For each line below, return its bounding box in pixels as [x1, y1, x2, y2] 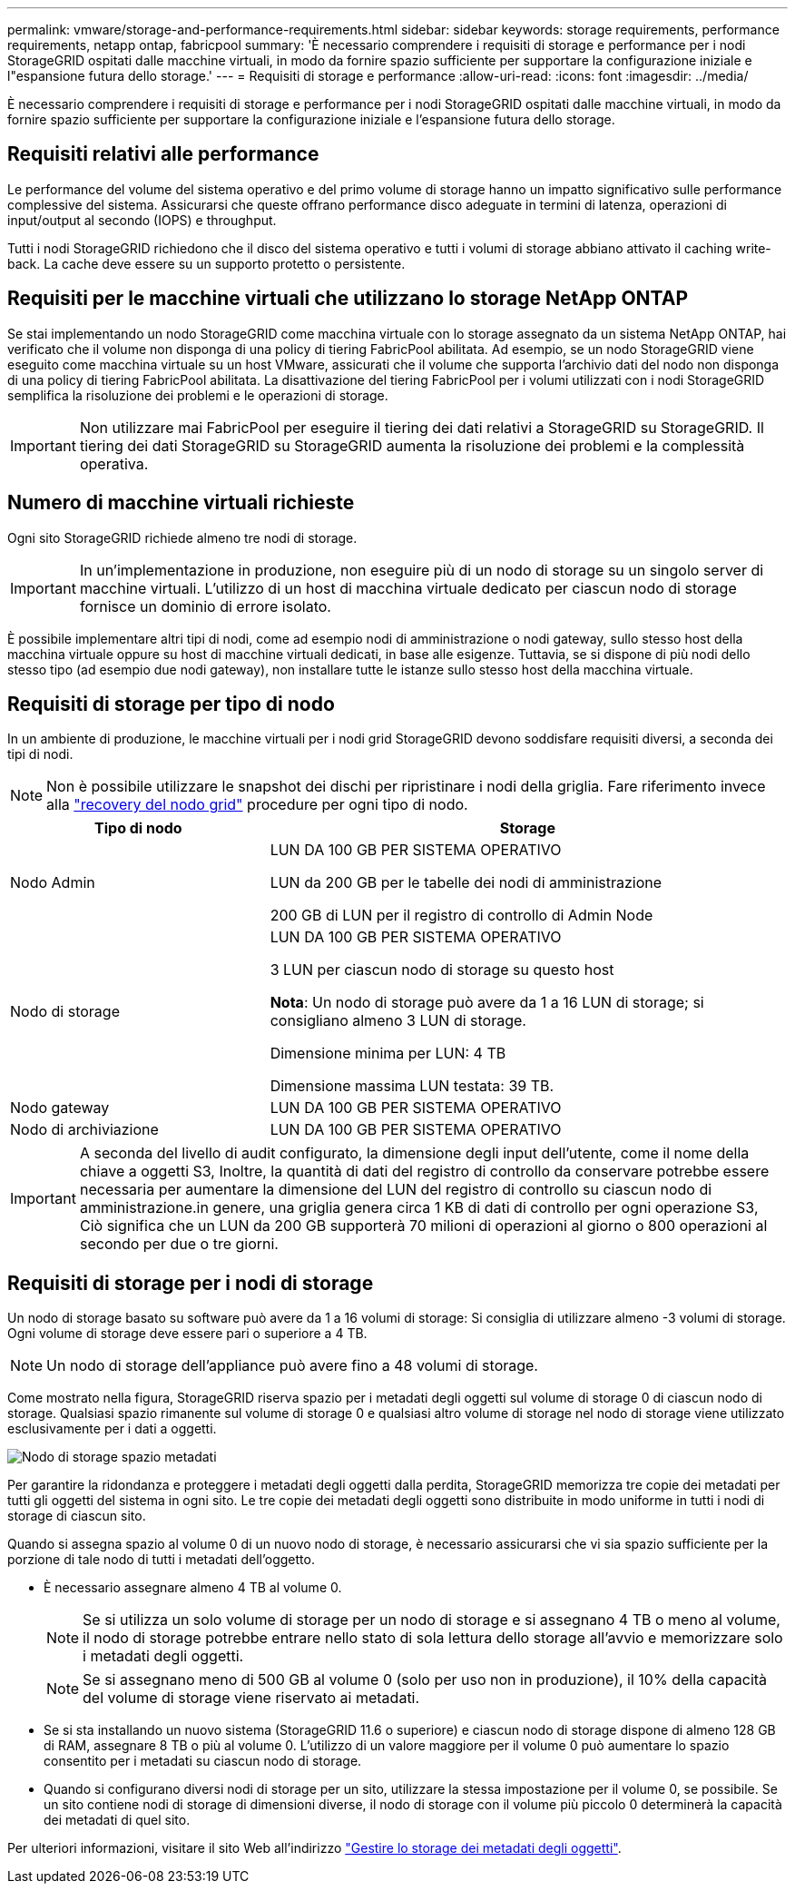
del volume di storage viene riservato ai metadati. [83, 1689, 420, 1708]
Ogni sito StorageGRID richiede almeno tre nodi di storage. [7, 529, 358, 546]
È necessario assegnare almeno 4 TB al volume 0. [44, 1580, 342, 1596]
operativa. [79, 454, 149, 473]
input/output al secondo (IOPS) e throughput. [7, 212, 277, 228]
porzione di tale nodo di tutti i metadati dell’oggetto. [7, 1551, 315, 1568]
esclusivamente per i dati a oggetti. [7, 1421, 217, 1437]
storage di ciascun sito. [7, 1508, 146, 1524]
